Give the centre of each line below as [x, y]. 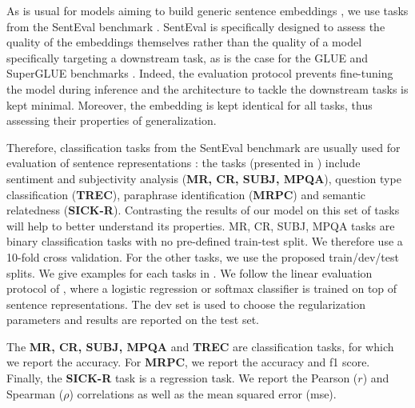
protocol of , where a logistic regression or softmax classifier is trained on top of [202, 288]
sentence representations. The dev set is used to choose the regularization [186, 304]
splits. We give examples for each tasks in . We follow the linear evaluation [190, 272]
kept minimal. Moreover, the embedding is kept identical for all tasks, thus [190, 104]
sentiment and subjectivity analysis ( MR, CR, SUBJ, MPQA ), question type [204, 178]
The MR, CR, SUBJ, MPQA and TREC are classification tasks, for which [200, 346]
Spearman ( [35, 393]
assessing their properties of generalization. [112, 120]
